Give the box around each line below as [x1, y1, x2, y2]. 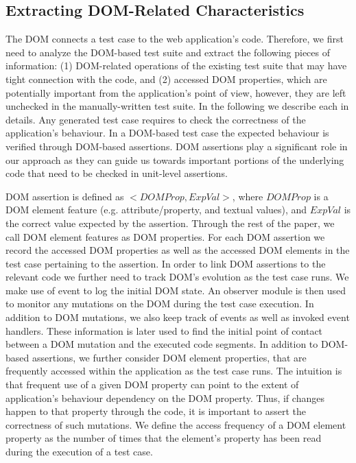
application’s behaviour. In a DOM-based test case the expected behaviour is [5, 126, 329, 140]
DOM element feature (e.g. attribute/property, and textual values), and [5, 202, 307, 217]
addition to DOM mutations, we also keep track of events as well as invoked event [5, 310, 350, 324]
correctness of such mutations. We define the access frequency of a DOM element [5, 417, 346, 431]
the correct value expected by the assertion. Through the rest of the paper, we [5, 215, 335, 230]
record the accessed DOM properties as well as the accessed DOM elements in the [5, 243, 350, 257]
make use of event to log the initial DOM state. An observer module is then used [5, 283, 346, 297]
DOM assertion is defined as [5, 189, 124, 203]
